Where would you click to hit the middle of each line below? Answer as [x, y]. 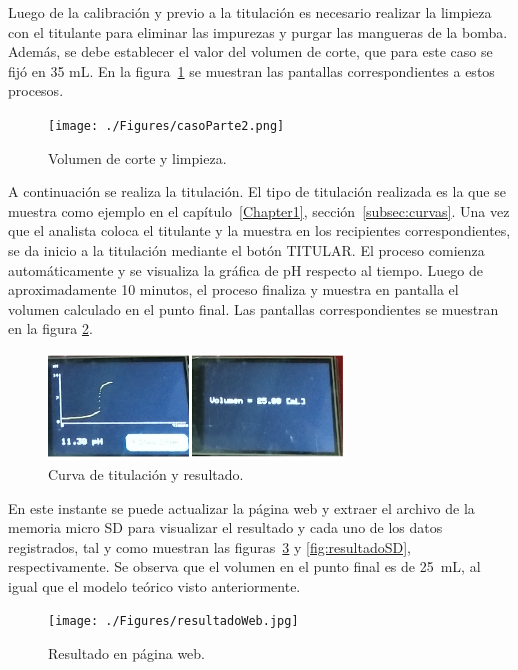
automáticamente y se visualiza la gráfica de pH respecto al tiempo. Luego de [245, 269]
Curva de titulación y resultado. [146, 473]
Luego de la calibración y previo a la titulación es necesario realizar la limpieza [250, 12]
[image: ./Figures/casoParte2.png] [166, 125]
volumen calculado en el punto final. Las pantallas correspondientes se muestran [253, 308]
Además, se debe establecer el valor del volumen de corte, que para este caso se [250, 51]
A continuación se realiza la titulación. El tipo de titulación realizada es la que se [257, 191]
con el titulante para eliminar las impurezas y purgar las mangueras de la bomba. [258, 31]
